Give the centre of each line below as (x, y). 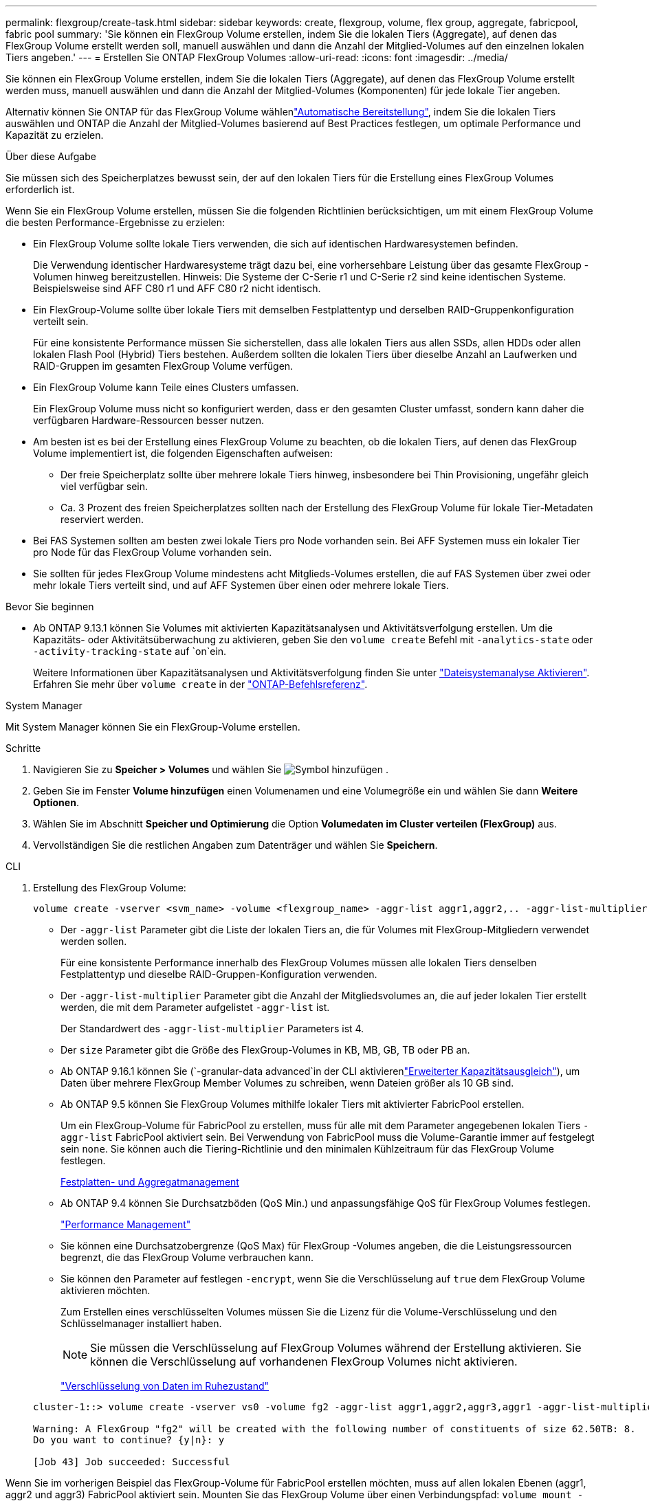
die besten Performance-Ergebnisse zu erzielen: (115, 222)
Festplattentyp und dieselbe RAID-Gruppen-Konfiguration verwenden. (219, 974)
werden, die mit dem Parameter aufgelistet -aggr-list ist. (195, 1007)
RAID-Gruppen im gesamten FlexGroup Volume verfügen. (163, 366)
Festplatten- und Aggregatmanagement (150, 1182)
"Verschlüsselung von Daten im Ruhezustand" (165, 1386)
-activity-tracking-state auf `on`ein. (130, 651)
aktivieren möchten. (106, 1290)
